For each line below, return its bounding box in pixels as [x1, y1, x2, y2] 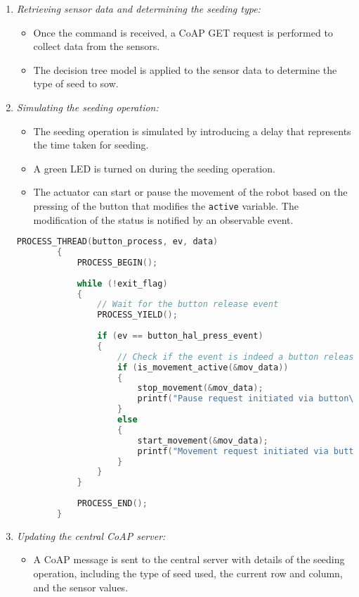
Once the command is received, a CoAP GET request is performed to [33, 25, 333, 39]
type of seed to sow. [33, 76, 119, 91]
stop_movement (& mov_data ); [137, 383, 263, 394]
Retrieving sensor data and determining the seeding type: [16, 1, 261, 15]
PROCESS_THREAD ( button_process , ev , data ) [16, 237, 218, 247]
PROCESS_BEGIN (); [77, 257, 158, 268]
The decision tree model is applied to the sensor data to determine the [33, 62, 337, 77]
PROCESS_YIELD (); [97, 310, 178, 320]
